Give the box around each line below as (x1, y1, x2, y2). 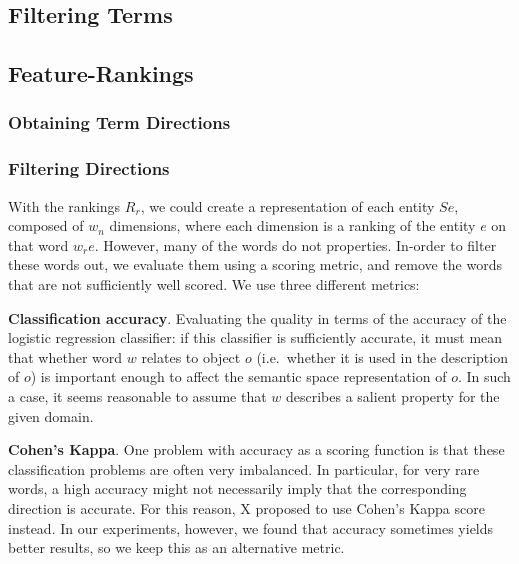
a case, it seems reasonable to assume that (8, 385, 267, 406)
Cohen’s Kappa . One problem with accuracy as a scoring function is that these (8, 439, 505, 460)
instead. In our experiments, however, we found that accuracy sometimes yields (8, 517, 494, 538)
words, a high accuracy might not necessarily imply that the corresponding (8, 478, 467, 499)
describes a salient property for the (286, 385, 500, 406)
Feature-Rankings (8, 58, 194, 89)
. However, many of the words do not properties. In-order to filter (94, 234, 497, 255)
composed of (8, 215, 84, 236)
